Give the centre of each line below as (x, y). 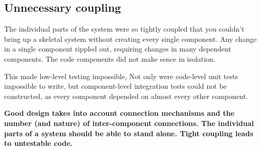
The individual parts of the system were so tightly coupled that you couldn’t (124, 29)
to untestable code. (38, 143)
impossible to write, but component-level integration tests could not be (115, 86)
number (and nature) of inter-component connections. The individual (129, 123)
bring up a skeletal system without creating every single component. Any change (130, 39)
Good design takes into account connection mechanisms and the (119, 113)
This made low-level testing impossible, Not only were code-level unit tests (121, 76)
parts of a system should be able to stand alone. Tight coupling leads (129, 133)
